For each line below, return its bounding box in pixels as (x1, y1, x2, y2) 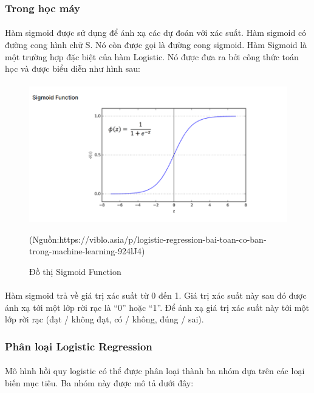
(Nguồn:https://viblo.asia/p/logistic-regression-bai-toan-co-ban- (29, 232, 267, 245)
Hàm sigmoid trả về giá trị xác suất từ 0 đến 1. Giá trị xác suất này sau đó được (5, 289, 307, 302)
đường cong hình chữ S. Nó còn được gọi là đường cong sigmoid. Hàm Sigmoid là (5, 38, 307, 51)
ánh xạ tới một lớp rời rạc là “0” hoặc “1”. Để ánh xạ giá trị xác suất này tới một (5, 301, 309, 313)
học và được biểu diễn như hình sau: (5, 62, 140, 75)
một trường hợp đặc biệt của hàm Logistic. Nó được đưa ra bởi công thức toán (5, 50, 299, 63)
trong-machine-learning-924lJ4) (29, 245, 145, 257)
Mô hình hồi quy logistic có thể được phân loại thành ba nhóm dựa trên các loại (5, 364, 305, 377)
